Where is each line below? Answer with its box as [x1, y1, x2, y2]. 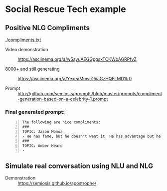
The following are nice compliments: [22, 120, 101, 125]
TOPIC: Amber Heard [22, 143, 63, 148]
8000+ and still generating [5, 66, 60, 72]
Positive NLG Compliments [5, 24, 90, 32]
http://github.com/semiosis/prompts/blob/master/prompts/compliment [17, 91, 163, 96]
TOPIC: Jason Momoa [22, 129, 63, 134]
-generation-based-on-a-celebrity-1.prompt [17, 96, 108, 102]
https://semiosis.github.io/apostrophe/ [17, 180, 97, 186]
